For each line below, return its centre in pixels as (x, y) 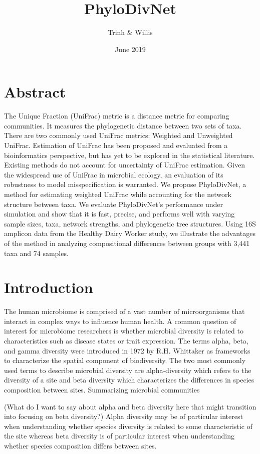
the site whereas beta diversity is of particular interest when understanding (119, 436)
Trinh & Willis (130, 32)
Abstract (35, 92)
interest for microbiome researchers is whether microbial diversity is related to (124, 331)
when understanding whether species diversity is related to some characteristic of (128, 426)
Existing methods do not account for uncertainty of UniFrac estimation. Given (125, 165)
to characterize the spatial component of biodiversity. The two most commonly (125, 360)
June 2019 (130, 49)
